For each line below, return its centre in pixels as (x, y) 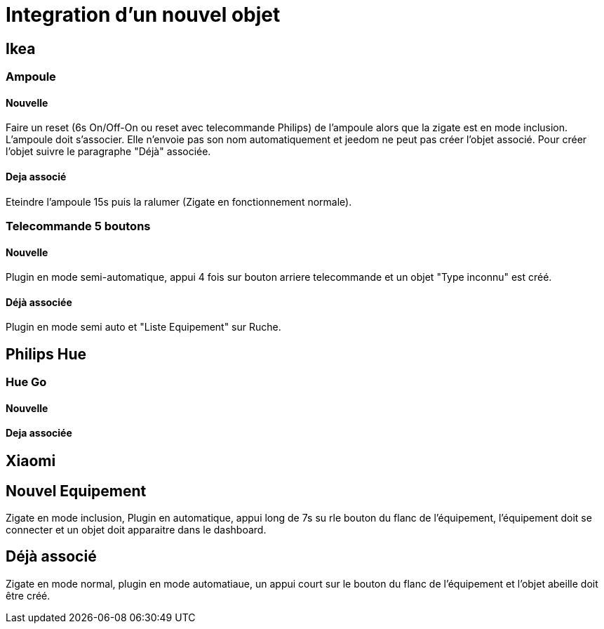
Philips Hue (46, 354)
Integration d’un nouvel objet (143, 15)
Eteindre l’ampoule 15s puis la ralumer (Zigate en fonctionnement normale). (179, 201)
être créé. (28, 595)
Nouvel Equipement (76, 491)
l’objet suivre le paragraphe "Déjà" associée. (108, 152)
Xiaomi (31, 461)
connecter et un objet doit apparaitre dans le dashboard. (136, 529)
